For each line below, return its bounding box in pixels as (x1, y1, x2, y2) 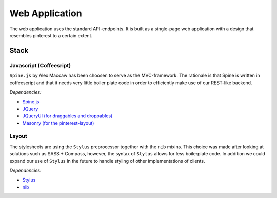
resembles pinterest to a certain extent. (9, 32, 93, 38)
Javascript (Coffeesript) (9, 62, 71, 69)
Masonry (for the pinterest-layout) (22, 120, 94, 126)
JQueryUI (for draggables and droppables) (22, 113, 113, 119)
